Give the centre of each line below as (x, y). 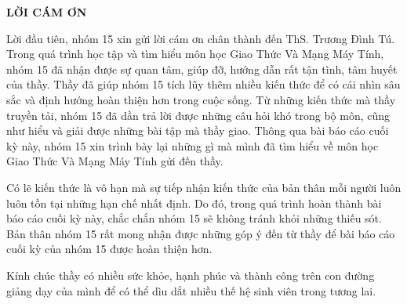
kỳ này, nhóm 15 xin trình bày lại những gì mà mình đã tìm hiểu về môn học (193, 145)
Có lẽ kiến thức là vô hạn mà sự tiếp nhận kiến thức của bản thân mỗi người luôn (204, 187)
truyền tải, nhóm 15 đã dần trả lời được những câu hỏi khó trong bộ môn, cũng (198, 115)
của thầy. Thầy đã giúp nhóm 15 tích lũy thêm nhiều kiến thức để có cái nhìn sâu (203, 84)
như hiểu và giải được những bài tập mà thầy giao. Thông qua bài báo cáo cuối (198, 130)
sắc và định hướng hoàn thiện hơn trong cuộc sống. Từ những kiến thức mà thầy (201, 99)
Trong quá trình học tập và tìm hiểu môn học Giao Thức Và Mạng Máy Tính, (195, 54)
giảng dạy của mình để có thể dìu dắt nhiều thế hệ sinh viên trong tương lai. (191, 290)
